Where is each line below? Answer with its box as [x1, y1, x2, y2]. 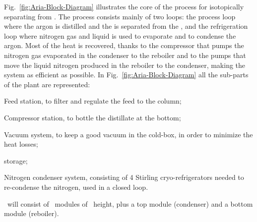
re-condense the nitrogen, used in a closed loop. [4, 181, 148, 192]
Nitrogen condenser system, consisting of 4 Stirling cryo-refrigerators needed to [4, 172, 244, 182]
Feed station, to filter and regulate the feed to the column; [4, 96, 182, 106]
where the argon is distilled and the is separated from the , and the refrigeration [4, 21, 248, 31]
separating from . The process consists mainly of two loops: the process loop [4, 11, 236, 21]
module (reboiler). [4, 208, 59, 219]
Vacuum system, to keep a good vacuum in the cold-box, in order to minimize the [4, 129, 253, 139]
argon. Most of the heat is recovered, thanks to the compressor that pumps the [4, 40, 244, 51]
